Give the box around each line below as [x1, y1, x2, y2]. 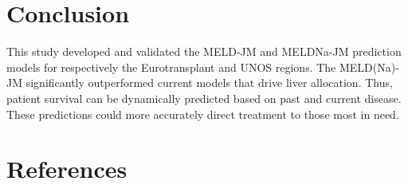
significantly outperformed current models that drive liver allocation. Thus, [25, 74, 393, 91]
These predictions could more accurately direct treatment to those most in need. [6, 105, 399, 122]
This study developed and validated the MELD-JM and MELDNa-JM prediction [6, 43, 402, 60]
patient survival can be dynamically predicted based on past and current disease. [6, 89, 402, 106]
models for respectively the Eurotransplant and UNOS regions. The [6, 58, 336, 75]
